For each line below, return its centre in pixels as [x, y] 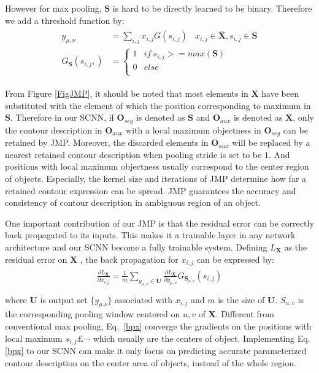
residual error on [36, 259]
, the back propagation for [129, 259]
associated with [144, 299]
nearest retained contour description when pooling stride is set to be [133, 154]
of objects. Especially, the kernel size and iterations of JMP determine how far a [156, 179]
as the [296, 247]
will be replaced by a [271, 142]
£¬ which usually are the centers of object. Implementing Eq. [194, 338]
